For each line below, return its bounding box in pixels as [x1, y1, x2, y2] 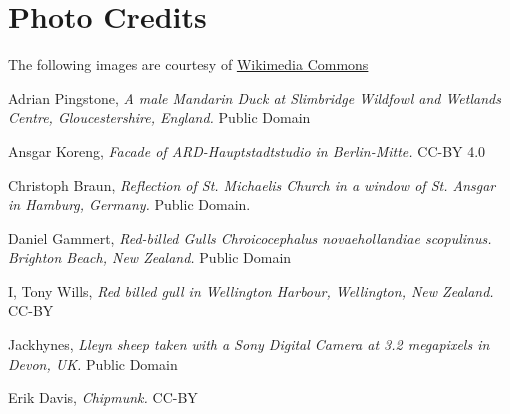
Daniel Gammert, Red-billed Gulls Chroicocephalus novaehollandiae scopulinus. [8, 227, 492, 248]
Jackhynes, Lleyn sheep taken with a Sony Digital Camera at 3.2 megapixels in [8, 334, 490, 355]
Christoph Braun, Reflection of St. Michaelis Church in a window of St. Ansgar [8, 174, 496, 195]
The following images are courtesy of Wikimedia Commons [8, 54, 369, 75]
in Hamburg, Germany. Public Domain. [8, 194, 251, 215]
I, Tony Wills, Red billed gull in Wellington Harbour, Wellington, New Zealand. [8, 280, 494, 301]
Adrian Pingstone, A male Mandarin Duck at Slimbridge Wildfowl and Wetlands [8, 87, 501, 108]
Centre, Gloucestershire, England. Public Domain [8, 107, 311, 128]
